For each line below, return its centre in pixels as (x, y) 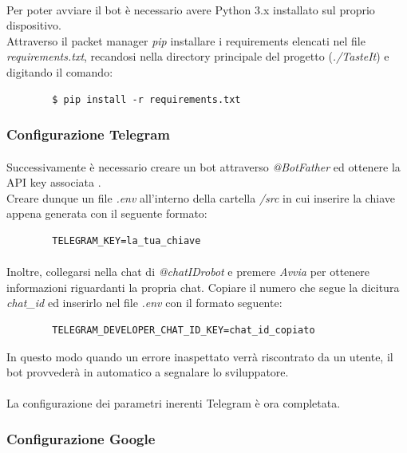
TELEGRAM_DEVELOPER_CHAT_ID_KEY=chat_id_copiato (184, 330)
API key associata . (54, 182)
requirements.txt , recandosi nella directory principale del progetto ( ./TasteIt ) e (198, 56)
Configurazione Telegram (88, 134)
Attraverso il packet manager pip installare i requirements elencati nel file (186, 40)
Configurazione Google (81, 438)
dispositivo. (34, 25)
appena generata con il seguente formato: (107, 213)
